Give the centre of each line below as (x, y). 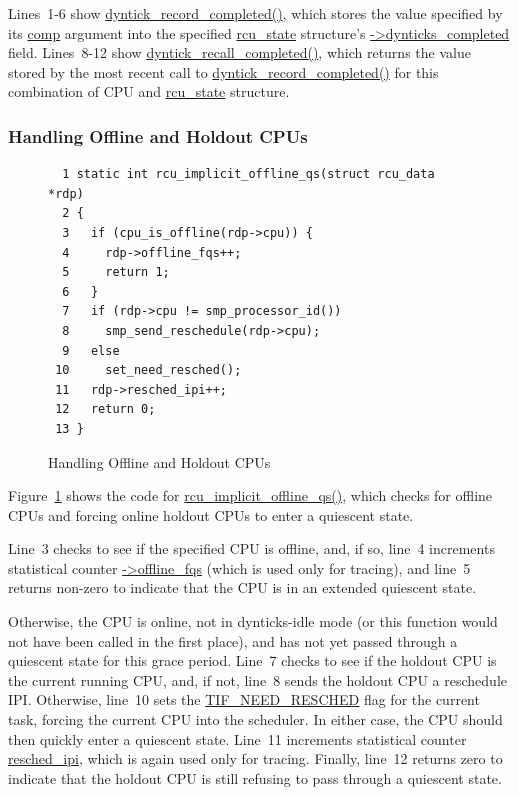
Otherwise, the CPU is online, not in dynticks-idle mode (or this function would (253, 621)
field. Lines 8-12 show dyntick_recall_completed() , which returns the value (239, 52)
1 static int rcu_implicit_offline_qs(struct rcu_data (248, 174)
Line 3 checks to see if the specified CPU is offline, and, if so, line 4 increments (251, 548)
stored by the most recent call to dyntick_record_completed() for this (223, 71)
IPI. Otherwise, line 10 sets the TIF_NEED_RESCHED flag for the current (244, 699)
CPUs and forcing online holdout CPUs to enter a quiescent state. (211, 514)
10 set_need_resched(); (148, 370)
